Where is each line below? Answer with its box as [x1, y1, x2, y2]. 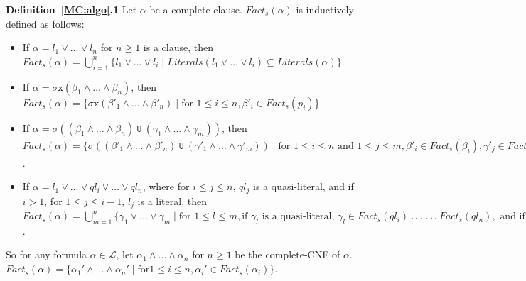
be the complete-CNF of [235, 247, 340, 262]
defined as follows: [6, 16, 85, 31]
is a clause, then [143, 40, 213, 55]
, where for [142, 179, 190, 194]
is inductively [296, 2, 354, 16]
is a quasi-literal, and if [253, 179, 354, 194]
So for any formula [6, 247, 87, 262]
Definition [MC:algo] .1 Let [6, 2, 137, 16]
